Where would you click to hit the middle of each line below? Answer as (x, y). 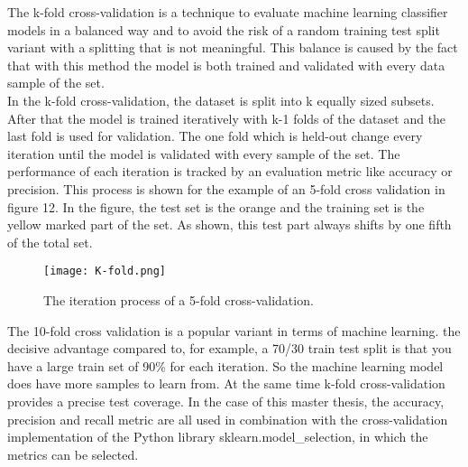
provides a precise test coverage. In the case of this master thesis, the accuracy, (226, 401)
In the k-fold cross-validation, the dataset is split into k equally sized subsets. (221, 100)
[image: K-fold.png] (105, 271)
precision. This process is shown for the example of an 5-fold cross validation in (226, 188)
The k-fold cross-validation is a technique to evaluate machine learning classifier (228, 12)
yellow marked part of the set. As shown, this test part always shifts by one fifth (229, 224)
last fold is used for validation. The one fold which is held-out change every (215, 136)
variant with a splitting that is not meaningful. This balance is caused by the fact (233, 47)
